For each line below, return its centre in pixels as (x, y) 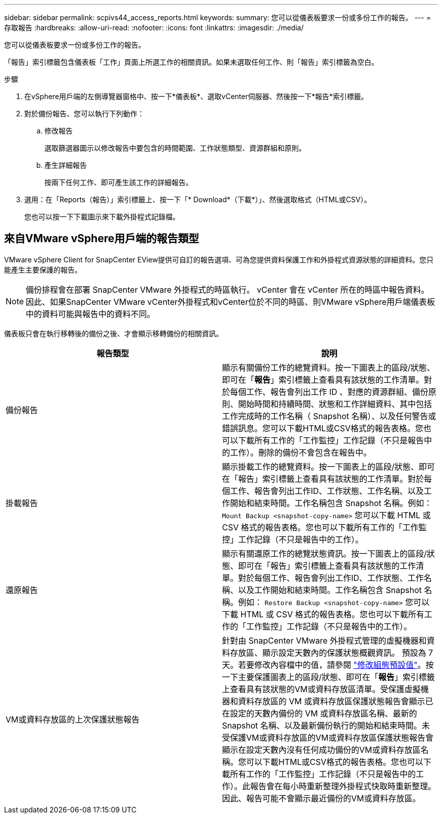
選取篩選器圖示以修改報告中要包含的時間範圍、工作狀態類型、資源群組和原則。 (175, 148)
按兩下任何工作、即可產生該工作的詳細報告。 (119, 182)
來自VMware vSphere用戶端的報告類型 (102, 239)
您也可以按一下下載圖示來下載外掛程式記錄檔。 (102, 217)
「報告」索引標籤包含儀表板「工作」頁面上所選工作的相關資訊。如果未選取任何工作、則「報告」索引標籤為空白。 (191, 62)
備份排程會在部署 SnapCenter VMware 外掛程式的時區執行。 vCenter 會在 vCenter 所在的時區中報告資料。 (228, 289)
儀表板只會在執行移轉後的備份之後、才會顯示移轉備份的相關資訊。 (114, 333)
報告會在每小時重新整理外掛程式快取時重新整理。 (343, 786)
